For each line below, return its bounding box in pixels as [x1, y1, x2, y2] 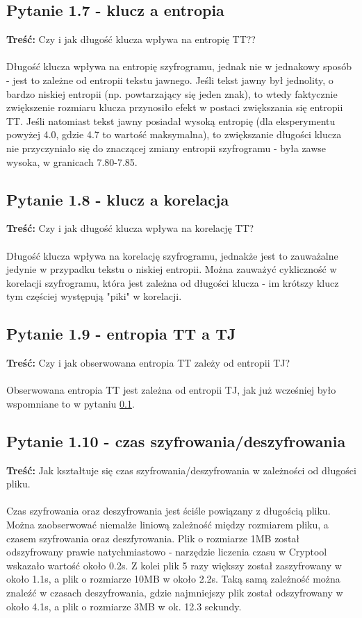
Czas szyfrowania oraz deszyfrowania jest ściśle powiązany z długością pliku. [6, 503, 331, 518]
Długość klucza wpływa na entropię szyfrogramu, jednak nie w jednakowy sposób [6, 59, 352, 74]
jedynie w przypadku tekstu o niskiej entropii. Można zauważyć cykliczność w [6, 262, 337, 276]
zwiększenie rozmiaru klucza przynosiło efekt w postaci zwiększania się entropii [6, 100, 343, 115]
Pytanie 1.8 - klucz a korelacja [6, 188, 229, 210]
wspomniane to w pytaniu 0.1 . [6, 396, 135, 410]
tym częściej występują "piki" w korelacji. [6, 289, 182, 303]
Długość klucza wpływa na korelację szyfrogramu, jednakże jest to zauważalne [6, 248, 338, 262]
